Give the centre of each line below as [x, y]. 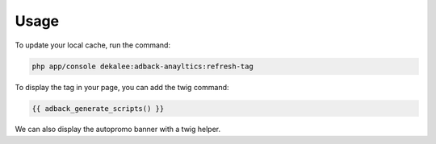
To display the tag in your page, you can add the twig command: [122, 87]
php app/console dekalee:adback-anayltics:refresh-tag [143, 66]
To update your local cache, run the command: [93, 45]
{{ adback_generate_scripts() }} [98, 108]
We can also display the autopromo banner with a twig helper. [118, 130]
